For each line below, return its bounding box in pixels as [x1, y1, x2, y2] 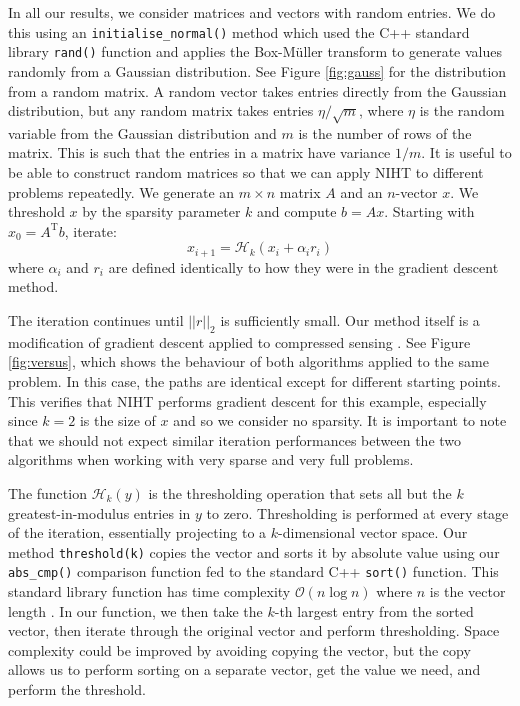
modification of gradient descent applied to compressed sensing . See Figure [8, 331, 471, 352]
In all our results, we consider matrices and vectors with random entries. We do [8, 2, 496, 22]
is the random [419, 100, 505, 121]
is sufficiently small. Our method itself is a [220, 310, 480, 331]
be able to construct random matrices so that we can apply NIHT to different [8, 162, 484, 183]
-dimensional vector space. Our [278, 522, 468, 543]
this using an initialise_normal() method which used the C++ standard [8, 21, 470, 42]
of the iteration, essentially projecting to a [8, 522, 267, 543]
